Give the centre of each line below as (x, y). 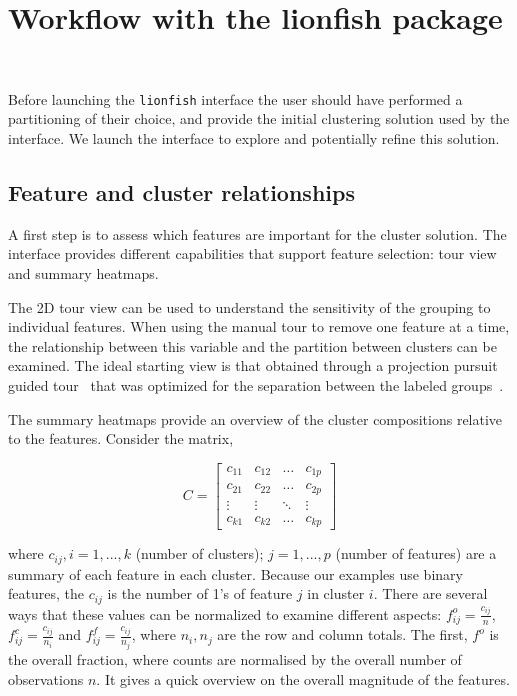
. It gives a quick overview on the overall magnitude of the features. (303, 678)
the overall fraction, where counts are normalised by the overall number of (235, 658)
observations (46, 678)
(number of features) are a (416, 553)
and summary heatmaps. (83, 272)
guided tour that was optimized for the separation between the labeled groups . (256, 384)
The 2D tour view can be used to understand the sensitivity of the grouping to (249, 306)
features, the (46, 593)
